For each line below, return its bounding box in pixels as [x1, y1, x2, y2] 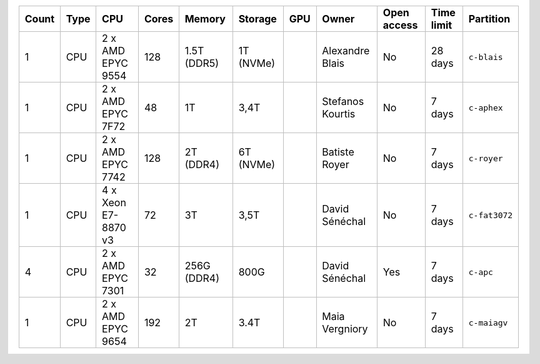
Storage [238, 12, 277, 25]
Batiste [321, 145, 355, 159]
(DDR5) [184, 56, 220, 70]
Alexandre [321, 44, 370, 57]
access [382, 18, 419, 32]
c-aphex [468, 102, 504, 113]
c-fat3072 [468, 210, 514, 220]
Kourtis [321, 107, 356, 120]
